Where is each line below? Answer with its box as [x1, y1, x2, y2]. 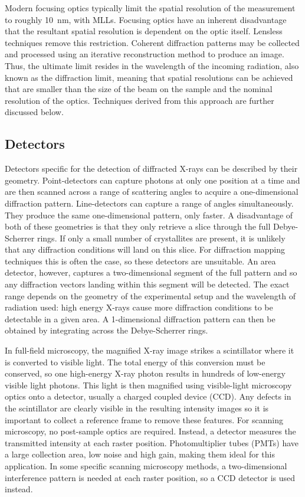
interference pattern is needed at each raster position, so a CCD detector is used [5, 471, 295, 483]
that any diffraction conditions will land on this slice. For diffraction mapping [5, 243, 286, 256]
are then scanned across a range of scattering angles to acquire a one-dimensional [5, 185, 299, 198]
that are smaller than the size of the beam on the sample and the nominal [5, 83, 273, 95]
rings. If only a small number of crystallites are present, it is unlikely [37, 231, 286, 244]
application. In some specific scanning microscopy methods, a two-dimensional [5, 459, 287, 472]
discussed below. [5, 106, 64, 118]
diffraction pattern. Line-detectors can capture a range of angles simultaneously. [5, 197, 294, 209]
